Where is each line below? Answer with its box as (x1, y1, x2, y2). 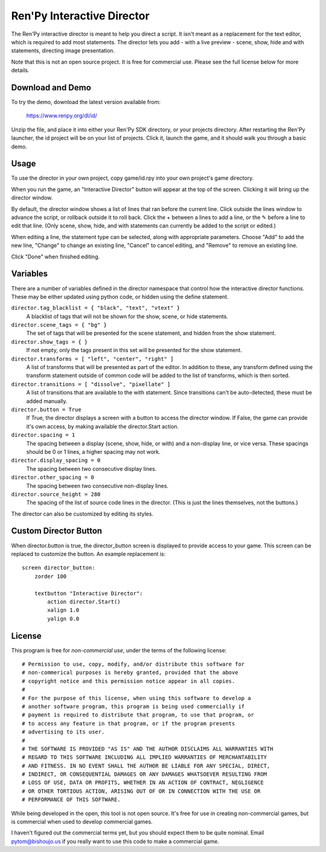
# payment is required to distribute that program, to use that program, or (22, 712, 255, 718)
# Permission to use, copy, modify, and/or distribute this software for (22, 661, 245, 667)
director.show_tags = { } (11, 338, 88, 345)
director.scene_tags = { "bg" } (11, 321, 107, 329)
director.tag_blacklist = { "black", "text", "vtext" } (11, 304, 181, 312)
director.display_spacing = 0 (11, 457, 101, 464)
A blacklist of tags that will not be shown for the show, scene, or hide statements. (26, 312, 229, 320)
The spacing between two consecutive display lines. (26, 465, 157, 472)
